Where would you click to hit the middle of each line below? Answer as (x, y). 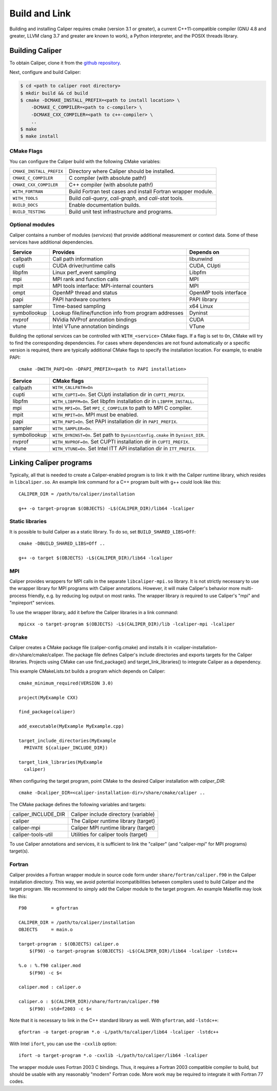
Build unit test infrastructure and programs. (121, 212)
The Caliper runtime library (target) (113, 821)
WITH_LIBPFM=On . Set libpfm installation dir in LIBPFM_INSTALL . (123, 401)
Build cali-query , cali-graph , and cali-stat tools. (126, 198)
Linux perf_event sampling (84, 272)
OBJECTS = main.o (46, 930)
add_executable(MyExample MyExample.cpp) (71, 726)
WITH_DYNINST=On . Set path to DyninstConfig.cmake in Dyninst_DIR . (129, 435)
